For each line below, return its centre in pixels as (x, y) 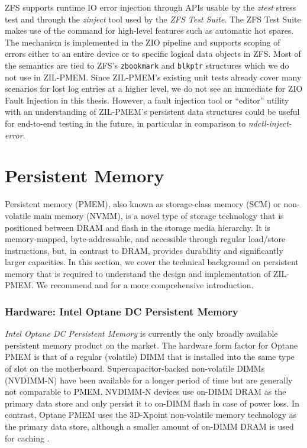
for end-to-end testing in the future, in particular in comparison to (125, 123)
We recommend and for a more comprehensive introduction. (145, 285)
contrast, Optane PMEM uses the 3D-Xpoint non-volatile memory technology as (151, 415)
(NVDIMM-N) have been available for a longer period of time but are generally (149, 380)
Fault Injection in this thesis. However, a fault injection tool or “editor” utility (147, 100)
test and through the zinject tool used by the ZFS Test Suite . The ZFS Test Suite (153, 19)
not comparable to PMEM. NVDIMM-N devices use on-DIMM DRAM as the (146, 391)
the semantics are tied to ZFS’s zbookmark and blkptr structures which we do (147, 65)
